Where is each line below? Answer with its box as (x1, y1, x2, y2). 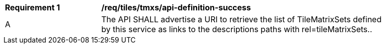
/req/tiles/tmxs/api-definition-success (101, 2, 251, 12)
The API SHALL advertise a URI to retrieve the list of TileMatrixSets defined (101, 14, 382, 24)
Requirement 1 (5, 2, 60, 12)
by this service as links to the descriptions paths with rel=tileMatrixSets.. (101, 24, 372, 34)
